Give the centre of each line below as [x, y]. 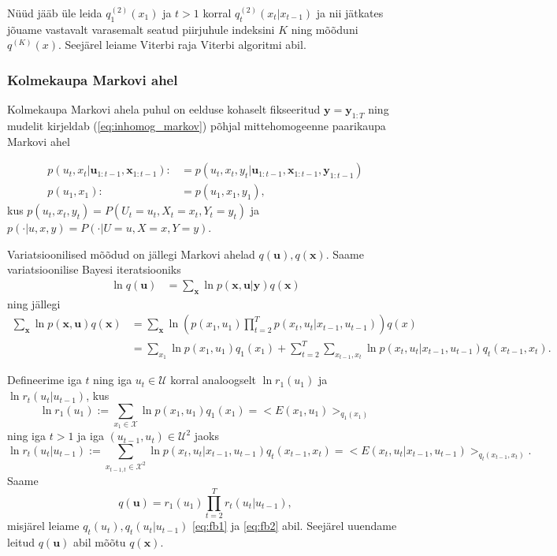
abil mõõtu [100, 542]
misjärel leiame [43, 526]
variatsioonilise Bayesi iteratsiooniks [94, 269]
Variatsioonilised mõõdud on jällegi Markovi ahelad [131, 254]
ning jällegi [34, 303]
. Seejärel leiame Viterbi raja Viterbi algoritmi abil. [182, 45]
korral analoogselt [213, 380]
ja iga [91, 436]
